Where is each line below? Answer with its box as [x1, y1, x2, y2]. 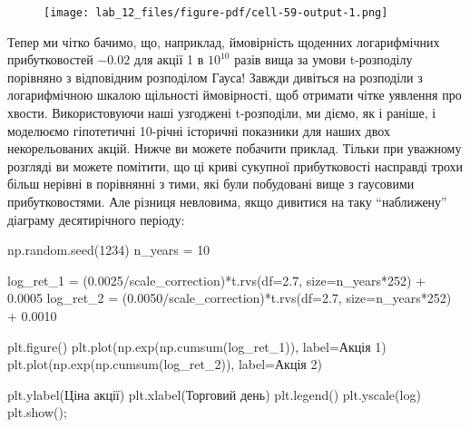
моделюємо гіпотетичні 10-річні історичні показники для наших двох [7, 121, 390, 140]
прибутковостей [7, 50, 93, 69]
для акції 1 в [133, 50, 204, 69]
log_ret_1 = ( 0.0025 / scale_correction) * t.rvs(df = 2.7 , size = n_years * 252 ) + [7, 270, 426, 289]
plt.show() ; [7, 403, 67, 422]
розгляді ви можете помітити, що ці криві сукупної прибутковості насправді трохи [7, 156, 464, 175]
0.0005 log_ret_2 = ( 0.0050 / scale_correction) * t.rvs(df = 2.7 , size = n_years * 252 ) [7, 288, 452, 307]
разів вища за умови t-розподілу [234, 50, 413, 69]
